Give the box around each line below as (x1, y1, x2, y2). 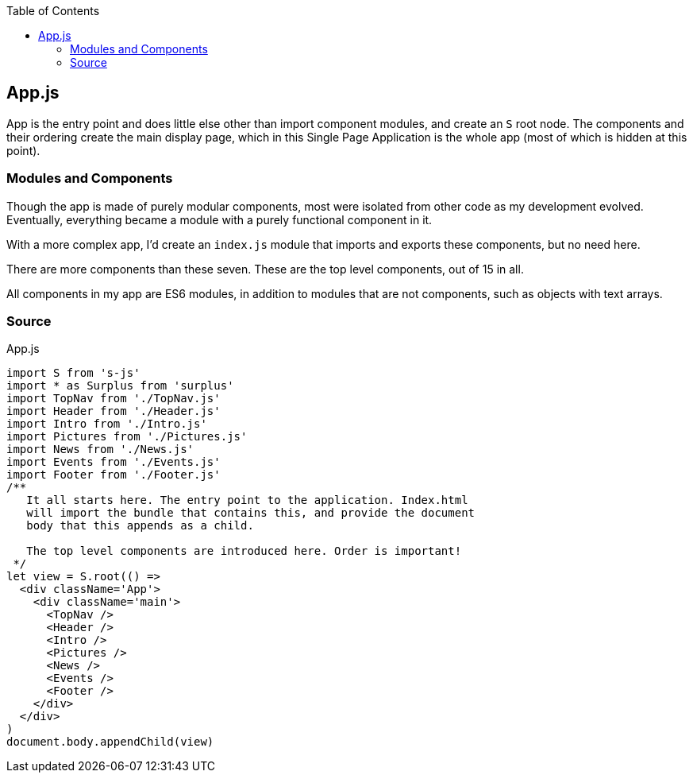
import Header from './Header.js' (6, 405, 221, 418)
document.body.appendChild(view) (6, 735, 214, 749)
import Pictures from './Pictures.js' (6, 430, 248, 444)
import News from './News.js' (6, 443, 194, 456)
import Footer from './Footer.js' (6, 468, 221, 482)
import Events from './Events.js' (6, 455, 221, 469)
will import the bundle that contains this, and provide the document (26, 506, 475, 520)
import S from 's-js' (6, 366, 141, 380)
